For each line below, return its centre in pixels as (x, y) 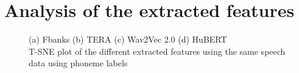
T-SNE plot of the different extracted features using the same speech (157, 51)
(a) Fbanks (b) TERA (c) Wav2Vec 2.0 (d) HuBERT (128, 39)
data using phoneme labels (78, 63)
